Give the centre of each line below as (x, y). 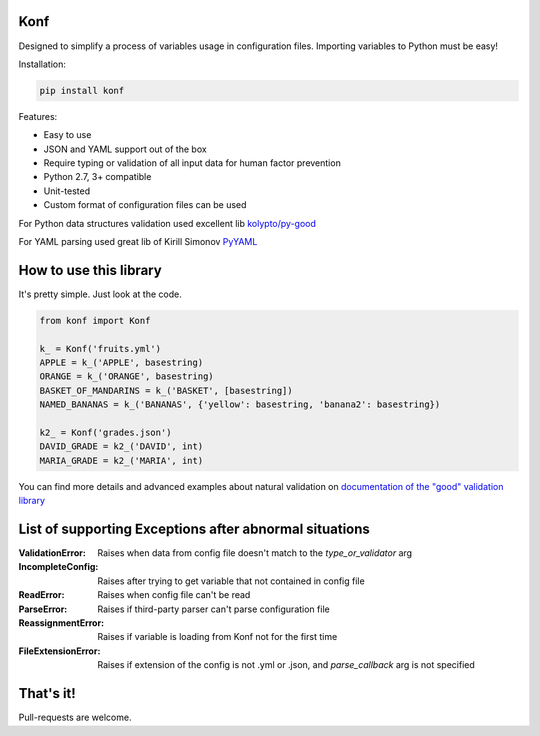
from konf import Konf (95, 320)
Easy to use (67, 135)
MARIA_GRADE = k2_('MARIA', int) (121, 460)
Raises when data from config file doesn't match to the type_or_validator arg (255, 553)
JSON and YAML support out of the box (125, 149)
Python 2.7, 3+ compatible (97, 177)
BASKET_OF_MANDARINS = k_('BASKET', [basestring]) (166, 390)
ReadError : (41, 595)
